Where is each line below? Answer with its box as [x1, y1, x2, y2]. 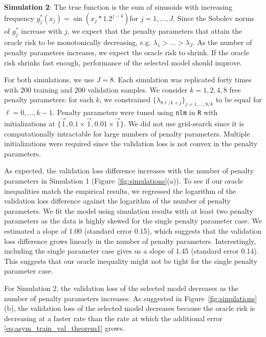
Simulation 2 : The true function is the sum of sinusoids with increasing [4, 2, 232, 12]
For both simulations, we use [4, 74, 94, 85]
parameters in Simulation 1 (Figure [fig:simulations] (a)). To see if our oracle [4, 175, 243, 186]
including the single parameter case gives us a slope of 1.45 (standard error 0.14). [4, 245, 259, 256]
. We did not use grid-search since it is [124, 118, 244, 129]
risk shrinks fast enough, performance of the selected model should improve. [4, 57, 242, 68]
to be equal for [215, 94, 262, 105]
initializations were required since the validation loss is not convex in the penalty [4, 138, 258, 149]
